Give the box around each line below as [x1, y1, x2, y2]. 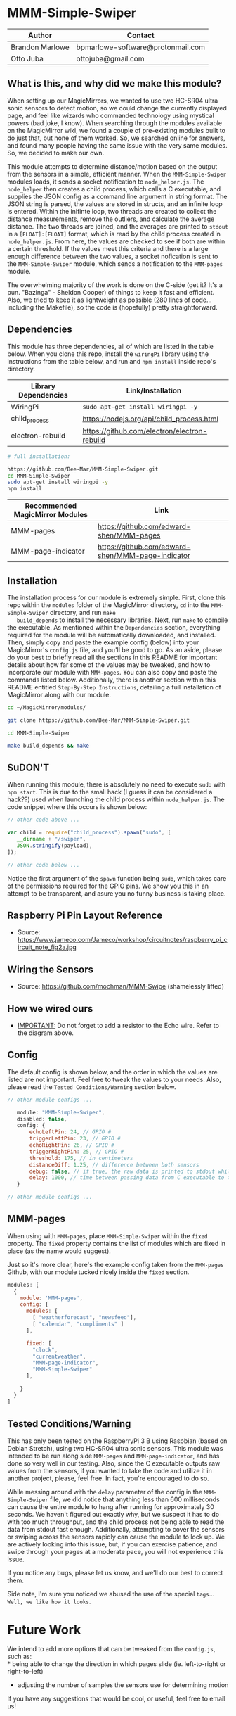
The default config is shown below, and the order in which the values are [7, 1067, 218, 1076]
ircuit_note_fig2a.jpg [17, 943, 77, 951]
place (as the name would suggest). [7, 1247, 111, 1255]
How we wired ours [7, 1003, 93, 1015]
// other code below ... [7, 861, 80, 868]
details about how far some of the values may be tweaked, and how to [7, 660, 211, 669]
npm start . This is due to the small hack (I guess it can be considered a [7, 788, 213, 796]
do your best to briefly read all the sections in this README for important [7, 653, 218, 661]
